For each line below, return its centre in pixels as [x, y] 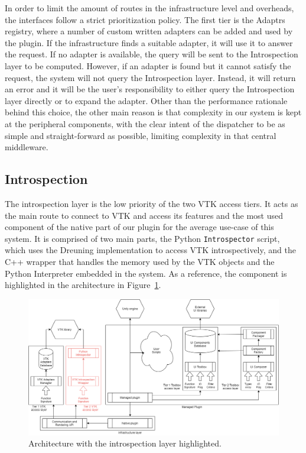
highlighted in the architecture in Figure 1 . [83, 285]
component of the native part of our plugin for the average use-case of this [139, 227]
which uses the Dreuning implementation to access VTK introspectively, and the [150, 250]
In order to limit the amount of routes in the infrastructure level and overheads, [149, 8]
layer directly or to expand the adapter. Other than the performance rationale [146, 100]
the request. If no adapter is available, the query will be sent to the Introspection [152, 54]
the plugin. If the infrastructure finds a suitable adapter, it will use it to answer [149, 42]
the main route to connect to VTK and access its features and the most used [144, 215]
